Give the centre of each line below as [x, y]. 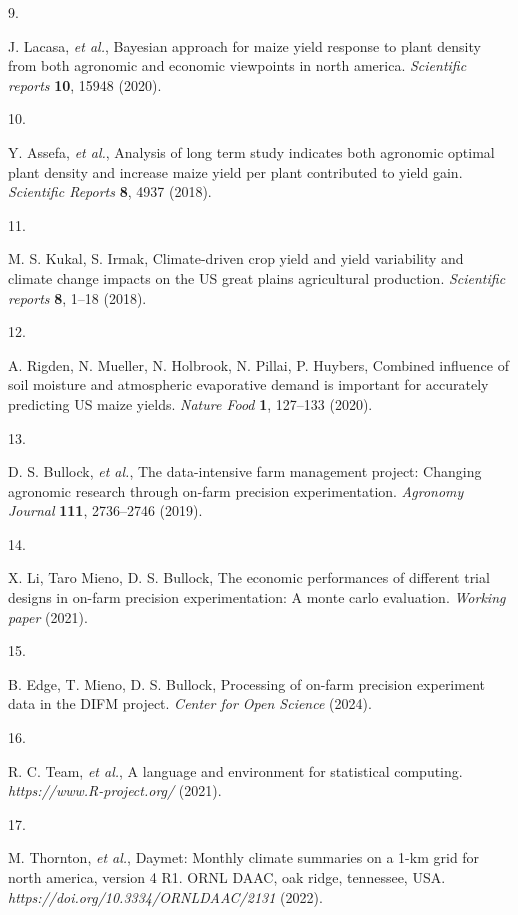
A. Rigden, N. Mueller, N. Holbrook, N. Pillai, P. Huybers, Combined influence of [258, 364]
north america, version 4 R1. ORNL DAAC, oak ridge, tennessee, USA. [227, 877]
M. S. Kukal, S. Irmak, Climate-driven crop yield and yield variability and [236, 258]
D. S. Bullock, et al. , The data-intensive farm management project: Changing [245, 471]
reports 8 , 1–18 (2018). [77, 297]
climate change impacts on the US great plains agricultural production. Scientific [257, 277]
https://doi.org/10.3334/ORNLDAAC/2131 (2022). [165, 896]
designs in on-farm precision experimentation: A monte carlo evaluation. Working [257, 597]
